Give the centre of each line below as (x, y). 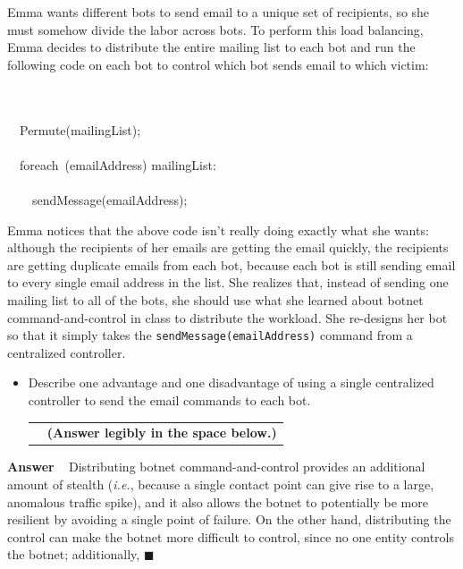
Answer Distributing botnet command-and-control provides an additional (216, 467)
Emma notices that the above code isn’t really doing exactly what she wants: (218, 229)
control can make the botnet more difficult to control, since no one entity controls (231, 536)
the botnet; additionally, (74, 554)
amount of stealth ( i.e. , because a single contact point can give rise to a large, (221, 484)
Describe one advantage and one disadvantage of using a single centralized (231, 382)
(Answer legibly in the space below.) (162, 433)
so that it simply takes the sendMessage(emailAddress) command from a (210, 335)
